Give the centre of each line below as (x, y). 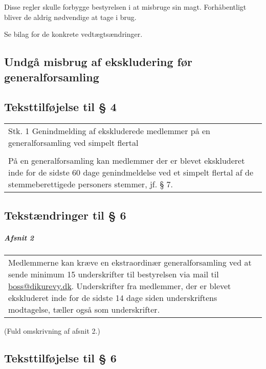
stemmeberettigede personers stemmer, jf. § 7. (91, 184)
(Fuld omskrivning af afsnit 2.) (52, 330)
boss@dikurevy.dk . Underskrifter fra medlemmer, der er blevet (120, 286)
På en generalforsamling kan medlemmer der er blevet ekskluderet (127, 161)
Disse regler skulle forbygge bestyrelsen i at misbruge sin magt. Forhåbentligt (125, 7)
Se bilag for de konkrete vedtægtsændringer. (73, 34)
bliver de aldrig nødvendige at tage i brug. (70, 17)
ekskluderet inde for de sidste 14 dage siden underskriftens (113, 297)
